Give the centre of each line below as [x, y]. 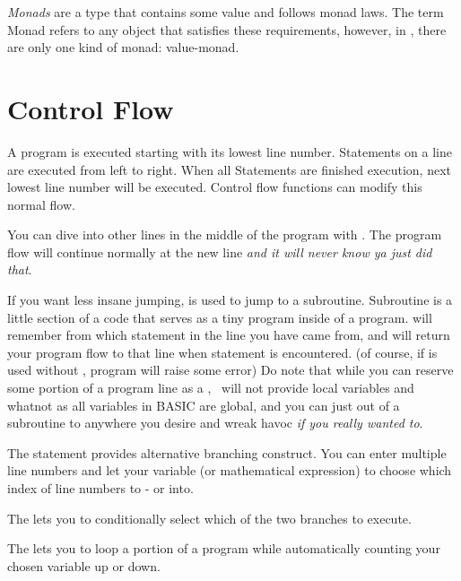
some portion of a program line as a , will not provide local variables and [211, 388]
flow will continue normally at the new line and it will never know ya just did [220, 251]
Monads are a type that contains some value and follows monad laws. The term [226, 12]
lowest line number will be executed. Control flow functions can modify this [215, 187]
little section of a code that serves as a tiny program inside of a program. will [220, 317]
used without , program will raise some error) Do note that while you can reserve [230, 370]
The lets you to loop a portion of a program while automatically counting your [224, 548]
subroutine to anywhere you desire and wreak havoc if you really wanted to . [215, 423]
